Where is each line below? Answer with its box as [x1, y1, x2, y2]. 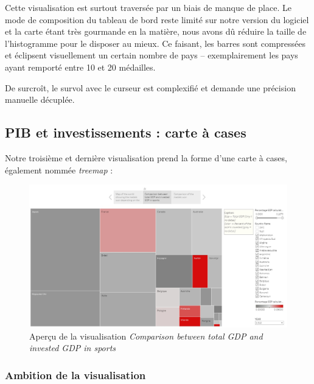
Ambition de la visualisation [5, 367, 146, 382]
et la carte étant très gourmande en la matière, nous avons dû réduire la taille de [5, 25, 307, 38]
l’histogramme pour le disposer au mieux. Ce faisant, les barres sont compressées [5, 37, 306, 49]
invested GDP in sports [29, 341, 116, 354]
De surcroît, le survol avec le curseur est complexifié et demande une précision [5, 81, 296, 94]
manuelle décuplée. [5, 93, 75, 106]
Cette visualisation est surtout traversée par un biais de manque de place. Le [5, 1, 291, 13]
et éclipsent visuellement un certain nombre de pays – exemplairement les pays [5, 49, 298, 61]
